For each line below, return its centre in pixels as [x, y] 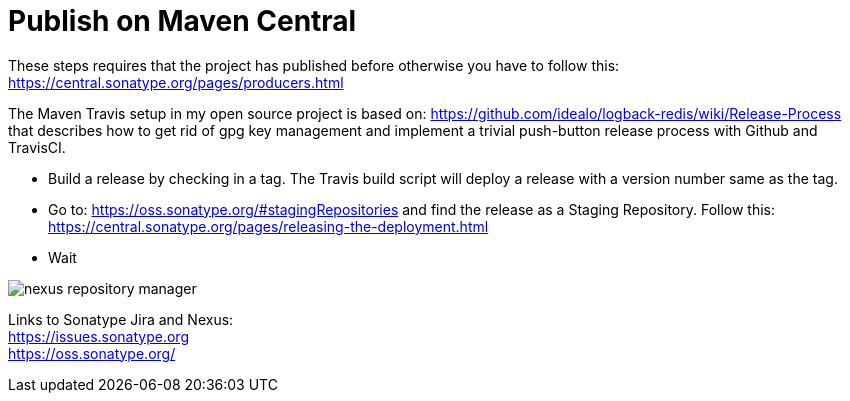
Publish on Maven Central [182, 21]
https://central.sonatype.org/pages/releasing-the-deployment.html [268, 226]
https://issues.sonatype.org [98, 336]
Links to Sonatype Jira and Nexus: [121, 319]
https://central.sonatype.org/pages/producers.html [176, 82]
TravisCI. [37, 147]
